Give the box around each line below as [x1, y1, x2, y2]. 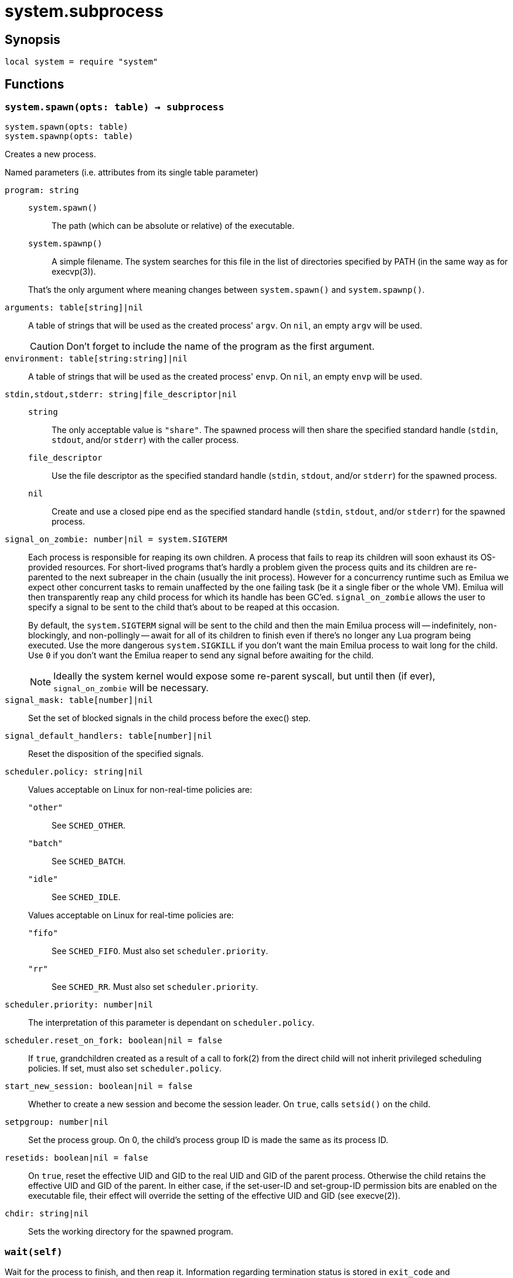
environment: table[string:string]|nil [5, 354, 188, 364]
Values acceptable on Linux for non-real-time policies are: [28, 785, 253, 795]
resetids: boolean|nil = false [5, 1153, 148, 1163]
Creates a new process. [5, 149, 96, 160]
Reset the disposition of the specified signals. [28, 749, 204, 759]
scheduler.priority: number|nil [5, 1000, 153, 1010]
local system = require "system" [5, 57, 158, 67]
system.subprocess [5, 1, 164, 21]
